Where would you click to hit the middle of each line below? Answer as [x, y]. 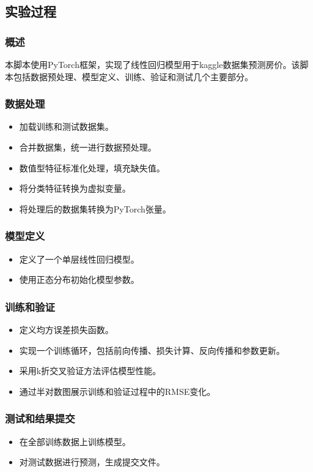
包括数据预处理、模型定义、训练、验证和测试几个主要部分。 [133, 76]
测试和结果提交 [40, 418]
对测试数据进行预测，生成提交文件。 [92, 462]
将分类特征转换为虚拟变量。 [75, 188]
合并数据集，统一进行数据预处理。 [88, 147]
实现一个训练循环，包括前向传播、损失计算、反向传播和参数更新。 [152, 350]
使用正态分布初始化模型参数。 [79, 279]
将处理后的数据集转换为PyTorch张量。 [95, 208]
